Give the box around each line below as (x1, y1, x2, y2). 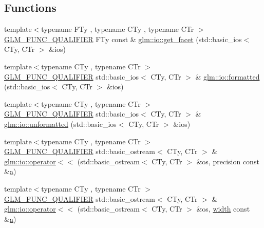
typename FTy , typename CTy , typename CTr (41, 24, 194, 34)
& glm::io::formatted (195, 71, 260, 82)
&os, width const (196, 203, 250, 214)
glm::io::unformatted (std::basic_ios (4, 118, 117, 129)
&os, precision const (196, 156, 259, 166)
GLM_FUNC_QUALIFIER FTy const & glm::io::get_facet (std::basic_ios (4, 33, 242, 44)
